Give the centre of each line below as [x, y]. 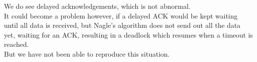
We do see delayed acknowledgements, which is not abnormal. [97, 6]
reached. [17, 44]
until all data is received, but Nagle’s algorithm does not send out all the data [122, 25]
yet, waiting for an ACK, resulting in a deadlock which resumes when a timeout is [128, 34]
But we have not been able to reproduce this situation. [87, 53]
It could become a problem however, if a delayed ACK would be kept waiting [121, 15]
